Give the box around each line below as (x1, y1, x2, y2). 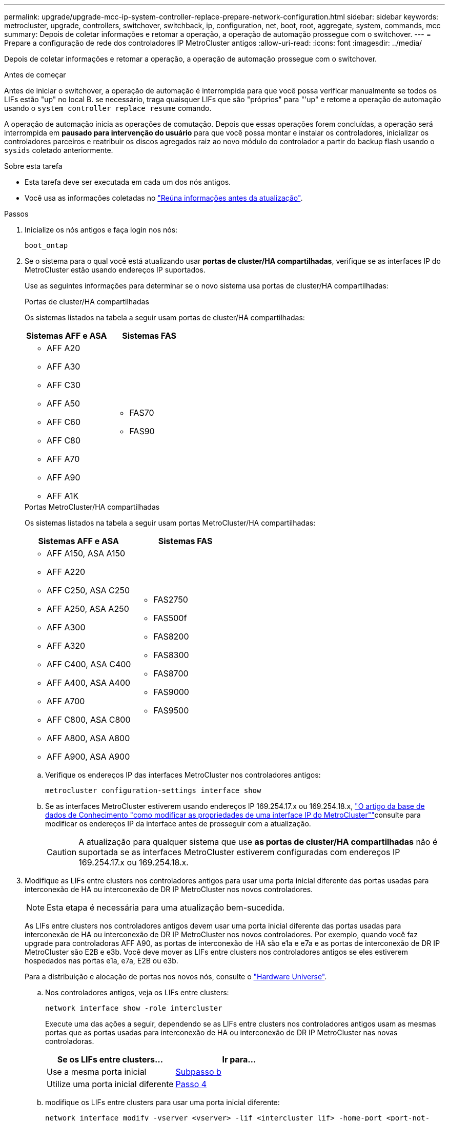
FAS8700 (153, 668, 189, 679)
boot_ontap (25, 241, 68, 249)
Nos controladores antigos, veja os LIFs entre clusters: (45, 988, 229, 997)
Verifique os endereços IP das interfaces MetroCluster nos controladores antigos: (45, 770, 321, 779)
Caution (47, 847, 77, 857)
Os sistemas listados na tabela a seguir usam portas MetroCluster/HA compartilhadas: (25, 518, 316, 527)
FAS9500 (153, 705, 189, 716)
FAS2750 (153, 594, 188, 605)
